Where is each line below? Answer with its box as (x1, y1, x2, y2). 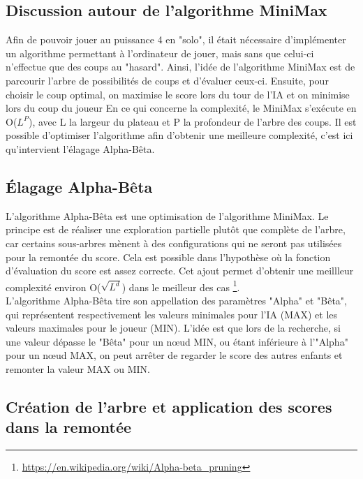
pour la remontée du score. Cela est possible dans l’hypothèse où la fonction (6, 249, 331, 264)
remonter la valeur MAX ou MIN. (6, 361, 151, 376)
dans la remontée (6, 416, 132, 438)
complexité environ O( (6, 279, 101, 294)
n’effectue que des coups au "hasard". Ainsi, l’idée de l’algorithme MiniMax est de (6, 59, 355, 74)
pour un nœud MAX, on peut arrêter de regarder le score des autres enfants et (6, 348, 343, 362)
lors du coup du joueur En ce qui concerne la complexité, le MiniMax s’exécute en (6, 101, 357, 115)
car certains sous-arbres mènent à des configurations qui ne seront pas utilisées (6, 235, 342, 250)
